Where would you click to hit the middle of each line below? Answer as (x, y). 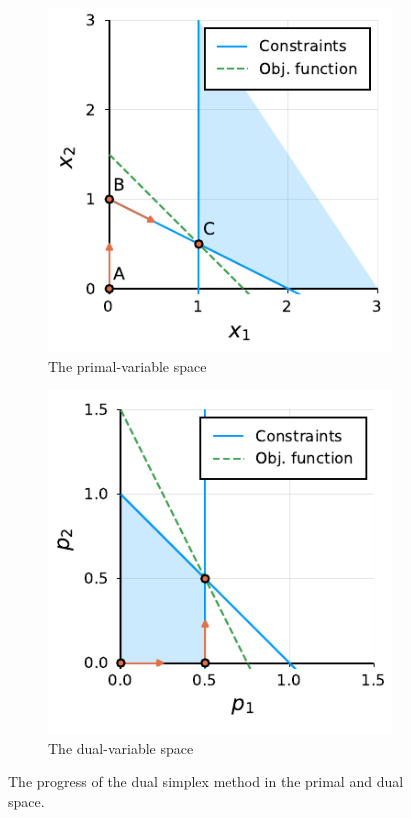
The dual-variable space (121, 747)
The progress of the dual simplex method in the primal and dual (206, 781)
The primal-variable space (127, 365)
